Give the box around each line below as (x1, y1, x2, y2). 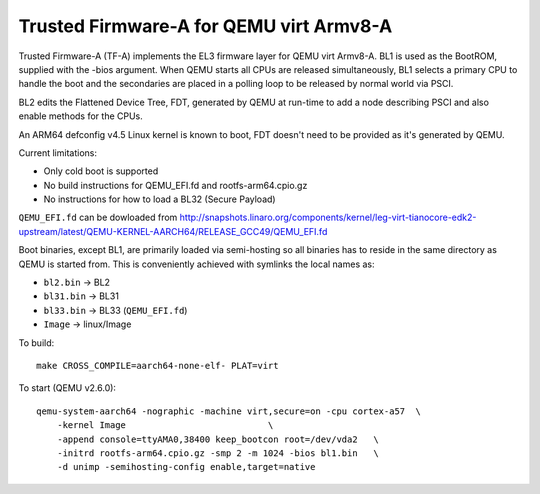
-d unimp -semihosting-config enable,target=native (56, 461, 316, 473)
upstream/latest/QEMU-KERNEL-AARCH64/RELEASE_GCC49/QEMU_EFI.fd (18, 225, 328, 237)
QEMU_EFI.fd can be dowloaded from (18, 211, 178, 224)
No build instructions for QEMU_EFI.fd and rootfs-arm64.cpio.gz (43, 179, 308, 191)
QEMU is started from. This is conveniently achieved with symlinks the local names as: (18, 258, 375, 270)
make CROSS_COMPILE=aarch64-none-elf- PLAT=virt (36, 360, 279, 371)
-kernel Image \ (56, 420, 274, 431)
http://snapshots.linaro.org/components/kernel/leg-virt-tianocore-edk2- (179, 211, 477, 224)
